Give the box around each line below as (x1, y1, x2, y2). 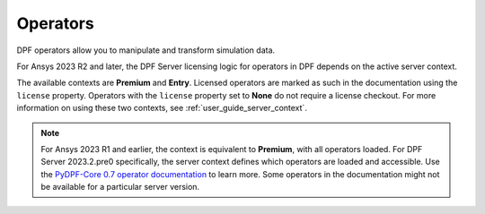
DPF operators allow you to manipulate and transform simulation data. (16, 45, 276, 56)
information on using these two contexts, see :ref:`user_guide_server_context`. (16, 103, 307, 114)
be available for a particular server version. (40, 182, 200, 193)
